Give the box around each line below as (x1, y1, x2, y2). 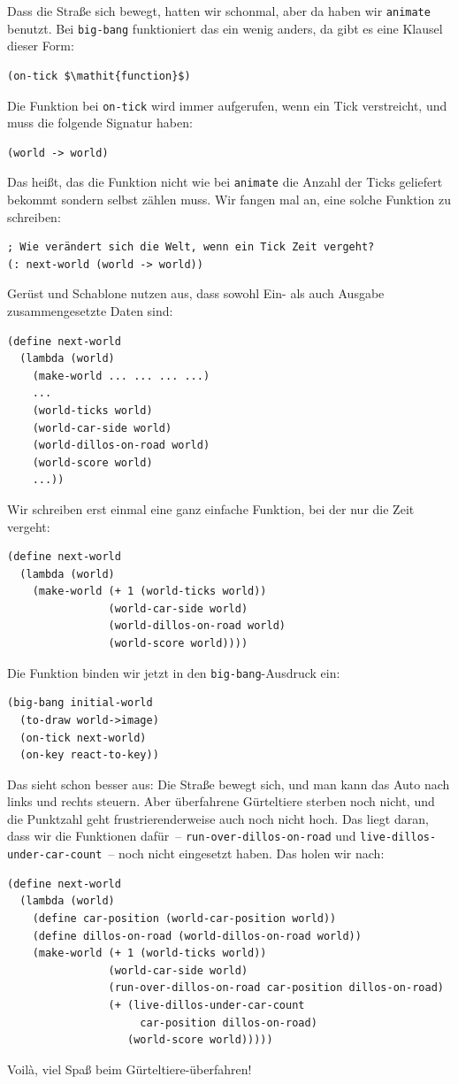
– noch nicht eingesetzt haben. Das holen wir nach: (108, 844, 385, 863)
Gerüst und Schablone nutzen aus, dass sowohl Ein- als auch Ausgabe (7, 284, 385, 303)
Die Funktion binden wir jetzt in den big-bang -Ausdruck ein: (7, 663, 340, 681)
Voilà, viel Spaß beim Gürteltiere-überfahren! (7, 1059, 252, 1078)
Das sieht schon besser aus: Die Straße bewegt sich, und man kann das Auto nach (7, 774, 450, 793)
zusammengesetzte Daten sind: (7, 301, 173, 319)
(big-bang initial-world (7, 696, 153, 710)
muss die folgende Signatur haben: (7, 113, 193, 132)
